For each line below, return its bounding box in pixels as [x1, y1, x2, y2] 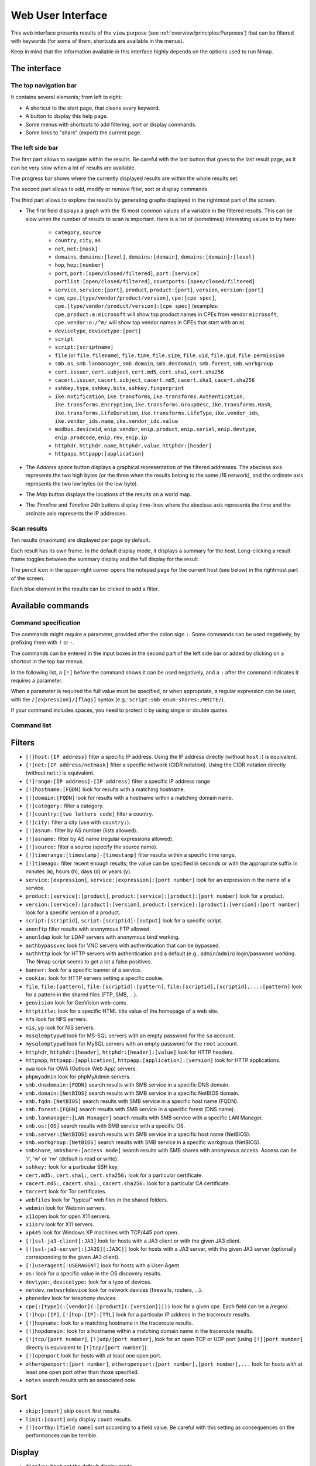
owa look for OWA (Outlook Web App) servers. [25, 1065, 138, 1072]
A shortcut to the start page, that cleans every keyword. [25, 104, 160, 111]
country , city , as [54, 237, 101, 244]
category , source [54, 229, 101, 236]
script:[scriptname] [54, 344, 114, 351]
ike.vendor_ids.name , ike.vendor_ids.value [54, 417, 178, 425]
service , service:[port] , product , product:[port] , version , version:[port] [54, 286, 265, 293]
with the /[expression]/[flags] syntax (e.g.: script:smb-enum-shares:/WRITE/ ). [11, 695, 225, 703]
